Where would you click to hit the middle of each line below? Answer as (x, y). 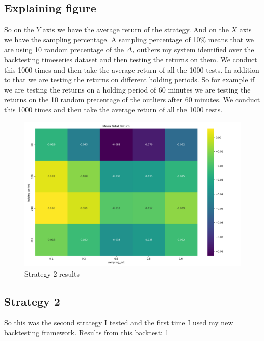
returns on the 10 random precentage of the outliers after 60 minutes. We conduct (132, 99)
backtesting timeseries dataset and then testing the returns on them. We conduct (131, 59)
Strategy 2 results (52, 273)
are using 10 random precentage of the (64, 49)
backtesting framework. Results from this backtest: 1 (86, 332)
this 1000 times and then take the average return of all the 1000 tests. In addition (132, 69)
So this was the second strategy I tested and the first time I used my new (119, 322)
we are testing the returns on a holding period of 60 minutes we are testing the (127, 89)
